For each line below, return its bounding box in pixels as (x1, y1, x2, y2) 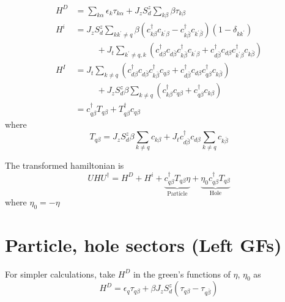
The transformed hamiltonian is (5, 159, 124, 172)
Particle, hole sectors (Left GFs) (5, 232, 282, 257)
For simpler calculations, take (5, 267, 116, 280)
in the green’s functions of (133, 267, 231, 280)
